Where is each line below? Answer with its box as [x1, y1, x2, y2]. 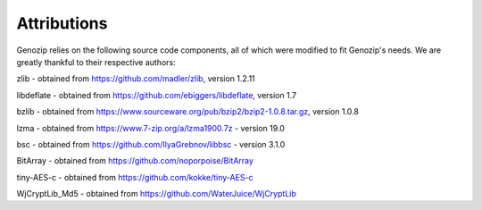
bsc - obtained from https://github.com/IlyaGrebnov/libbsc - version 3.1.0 [16, 139, 286, 149]
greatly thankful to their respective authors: [16, 56, 176, 67]
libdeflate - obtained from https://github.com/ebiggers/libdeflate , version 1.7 [16, 89, 297, 100]
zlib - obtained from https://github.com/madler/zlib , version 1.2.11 [16, 73, 256, 84]
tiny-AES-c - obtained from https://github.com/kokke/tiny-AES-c [16, 172, 253, 182]
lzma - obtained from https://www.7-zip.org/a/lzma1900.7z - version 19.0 [16, 122, 286, 133]
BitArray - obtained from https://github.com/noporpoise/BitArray [16, 155, 254, 166]
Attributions [16, 13, 108, 33]
